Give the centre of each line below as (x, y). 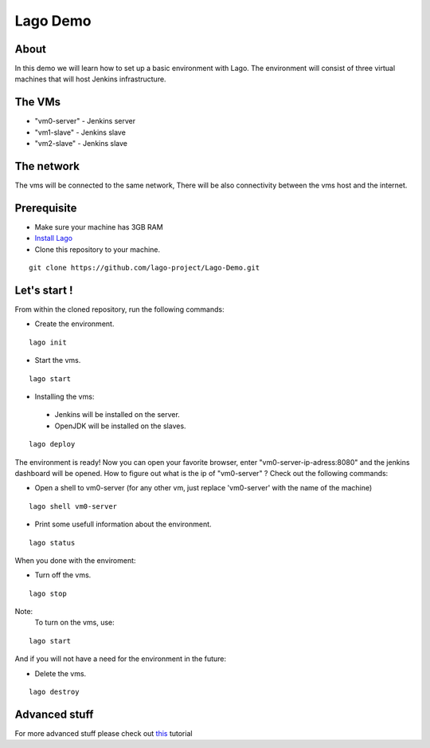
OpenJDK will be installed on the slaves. (120, 426)
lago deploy (52, 444)
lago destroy (54, 692)
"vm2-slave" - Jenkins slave (81, 144)
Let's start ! (44, 290)
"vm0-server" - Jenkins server (85, 121)
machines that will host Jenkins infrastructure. (90, 79)
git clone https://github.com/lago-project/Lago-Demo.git (145, 268)
